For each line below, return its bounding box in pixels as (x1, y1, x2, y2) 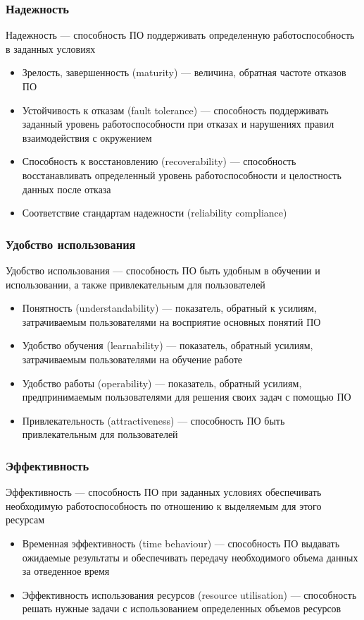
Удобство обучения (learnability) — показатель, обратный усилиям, (22, 338, 313, 353)
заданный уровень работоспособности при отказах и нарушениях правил (22, 116, 334, 131)
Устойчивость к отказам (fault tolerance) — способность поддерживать (22, 102, 329, 117)
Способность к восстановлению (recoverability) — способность (22, 154, 296, 169)
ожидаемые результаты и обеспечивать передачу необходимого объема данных (22, 549, 358, 564)
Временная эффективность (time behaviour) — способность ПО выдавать (22, 535, 340, 550)
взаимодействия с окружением (22, 130, 152, 145)
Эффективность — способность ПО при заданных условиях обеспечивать (6, 485, 322, 499)
